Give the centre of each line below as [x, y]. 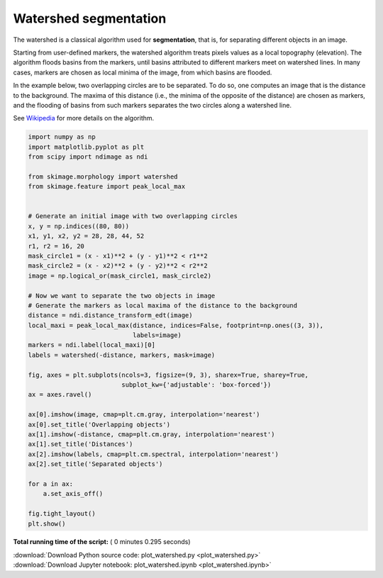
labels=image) [157, 335]
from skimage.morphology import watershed [103, 176]
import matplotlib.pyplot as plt [86, 147]
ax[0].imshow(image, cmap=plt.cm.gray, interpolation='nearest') [144, 415]
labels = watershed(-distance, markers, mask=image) [122, 355]
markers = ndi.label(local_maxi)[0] [92, 345]
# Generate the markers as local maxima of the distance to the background [163, 305]
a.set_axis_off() [73, 494]
